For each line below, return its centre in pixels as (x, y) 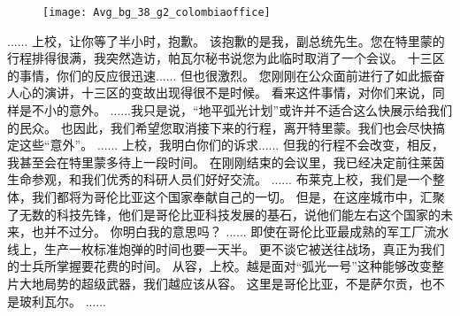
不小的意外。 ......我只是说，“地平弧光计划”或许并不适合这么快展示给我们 (242, 110)
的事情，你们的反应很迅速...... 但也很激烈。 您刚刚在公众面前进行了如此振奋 (226, 75)
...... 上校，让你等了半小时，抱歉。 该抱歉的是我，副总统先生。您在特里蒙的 (226, 40)
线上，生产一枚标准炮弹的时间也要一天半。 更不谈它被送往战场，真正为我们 (226, 248)
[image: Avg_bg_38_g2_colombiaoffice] (157, 12)
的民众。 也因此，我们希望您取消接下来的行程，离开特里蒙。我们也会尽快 (220, 127)
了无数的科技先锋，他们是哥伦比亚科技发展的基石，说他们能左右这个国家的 (224, 214)
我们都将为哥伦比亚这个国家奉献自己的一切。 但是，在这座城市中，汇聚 (238, 197)
